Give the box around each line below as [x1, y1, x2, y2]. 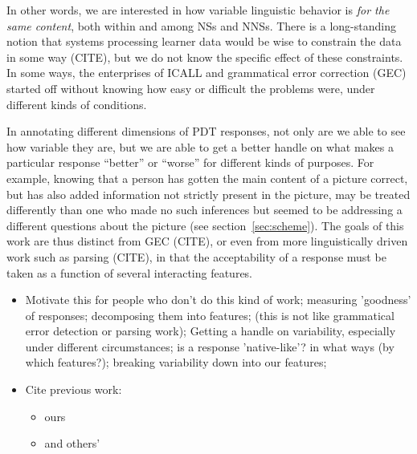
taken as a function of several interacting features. [6, 264, 253, 281]
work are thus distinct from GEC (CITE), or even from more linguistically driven [6, 233, 408, 249]
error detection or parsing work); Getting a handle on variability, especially [25, 322, 396, 339]
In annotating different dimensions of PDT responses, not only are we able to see [6, 123, 406, 140]
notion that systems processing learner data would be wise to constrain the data [6, 33, 402, 50]
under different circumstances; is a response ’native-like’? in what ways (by [25, 338, 395, 355]
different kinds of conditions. [6, 95, 147, 112]
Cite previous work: [25, 381, 122, 398]
